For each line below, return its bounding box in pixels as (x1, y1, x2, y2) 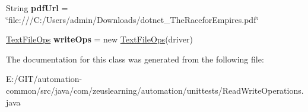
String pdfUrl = (6, 2, 68, 14)
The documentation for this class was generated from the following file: (6, 52, 264, 65)
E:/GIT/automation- (6, 73, 82, 85)
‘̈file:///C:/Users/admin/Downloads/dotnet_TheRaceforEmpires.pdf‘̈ (6, 13, 259, 25)
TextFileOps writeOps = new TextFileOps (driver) (6, 33, 193, 45)
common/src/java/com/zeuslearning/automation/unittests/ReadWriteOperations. (6, 84, 304, 96)
